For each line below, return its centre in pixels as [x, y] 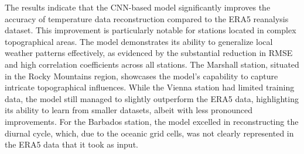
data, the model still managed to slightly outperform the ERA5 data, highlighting [152, 98]
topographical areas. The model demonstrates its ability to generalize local [139, 41]
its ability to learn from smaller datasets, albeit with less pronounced [129, 110]
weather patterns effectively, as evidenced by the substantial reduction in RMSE [149, 53]
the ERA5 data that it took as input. [71, 144]
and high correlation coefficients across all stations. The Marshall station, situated [152, 64]
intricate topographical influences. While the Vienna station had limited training [150, 87]
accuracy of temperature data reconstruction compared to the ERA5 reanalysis [147, 18]
